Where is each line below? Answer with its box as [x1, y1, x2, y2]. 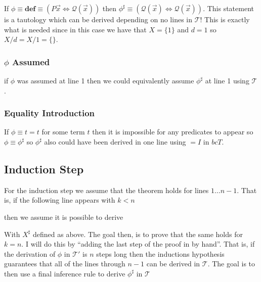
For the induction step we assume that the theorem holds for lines [4, 184, 209, 195]
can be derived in [146, 258, 200, 269]
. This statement [203, 3, 254, 13]
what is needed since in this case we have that [4, 24, 147, 34]
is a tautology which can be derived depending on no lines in [4, 14, 192, 24]
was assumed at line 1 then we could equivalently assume [17, 75, 194, 85]
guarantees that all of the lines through [4, 258, 125, 269]
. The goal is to [207, 258, 255, 269]
